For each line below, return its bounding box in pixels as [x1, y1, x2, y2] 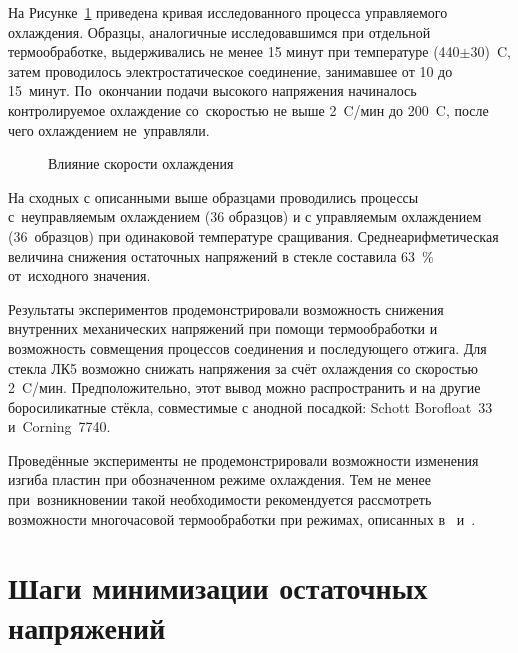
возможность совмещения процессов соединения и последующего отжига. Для [8, 337, 487, 358]
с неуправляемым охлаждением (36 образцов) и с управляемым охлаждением [8, 206, 482, 227]
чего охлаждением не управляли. [8, 119, 210, 140]
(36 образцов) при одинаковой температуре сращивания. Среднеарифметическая [8, 225, 499, 246]
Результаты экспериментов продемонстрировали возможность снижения [8, 298, 444, 319]
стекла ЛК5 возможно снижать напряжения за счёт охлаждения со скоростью [8, 357, 479, 378]
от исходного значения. [8, 265, 151, 286]
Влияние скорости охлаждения [48, 153, 234, 174]
